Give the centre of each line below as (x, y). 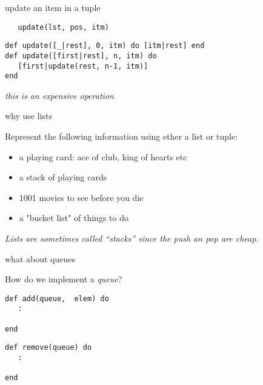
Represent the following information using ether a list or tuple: (122, 136)
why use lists (28, 116)
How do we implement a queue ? (64, 279)
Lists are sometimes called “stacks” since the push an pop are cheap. (132, 238)
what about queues (40, 258)
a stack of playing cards (63, 177)
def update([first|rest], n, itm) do (81, 56)
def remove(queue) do (48, 348)
